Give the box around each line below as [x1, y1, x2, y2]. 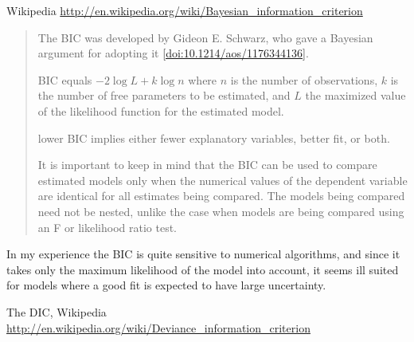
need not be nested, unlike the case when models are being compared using [37, 202, 404, 219]
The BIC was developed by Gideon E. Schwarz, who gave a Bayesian [37, 29, 373, 45]
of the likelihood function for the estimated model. [37, 102, 284, 119]
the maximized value [305, 87, 406, 104]
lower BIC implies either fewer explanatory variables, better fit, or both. [37, 129, 390, 146]
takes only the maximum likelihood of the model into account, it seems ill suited [6, 261, 399, 277]
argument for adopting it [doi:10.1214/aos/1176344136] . [37, 45, 309, 61]
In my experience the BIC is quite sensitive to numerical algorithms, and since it [6, 246, 400, 262]
